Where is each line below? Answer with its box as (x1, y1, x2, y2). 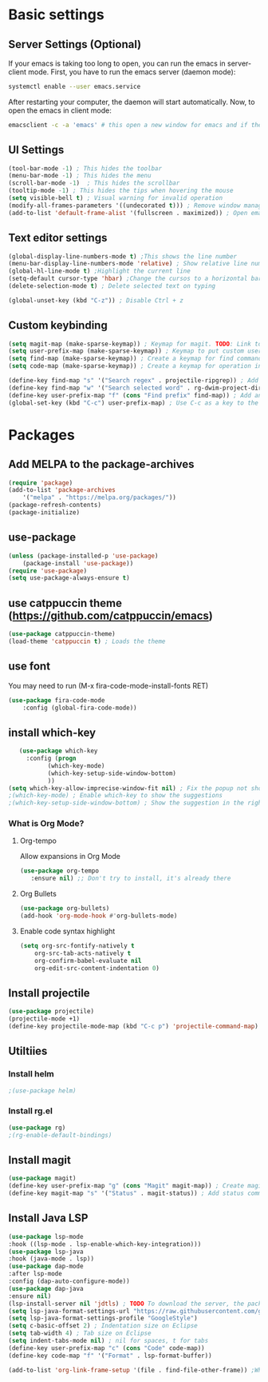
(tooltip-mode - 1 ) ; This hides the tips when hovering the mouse (8, 186, 234, 195)
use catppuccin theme (8, 596, 122, 609)
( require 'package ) (8, 478, 73, 487)
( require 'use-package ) (8, 566, 88, 575)
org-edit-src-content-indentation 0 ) (34, 964, 160, 973)
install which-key (8, 725, 97, 739)
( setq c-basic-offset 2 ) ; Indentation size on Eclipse (8, 1322, 198, 1330)
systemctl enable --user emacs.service (8, 82, 141, 90)
